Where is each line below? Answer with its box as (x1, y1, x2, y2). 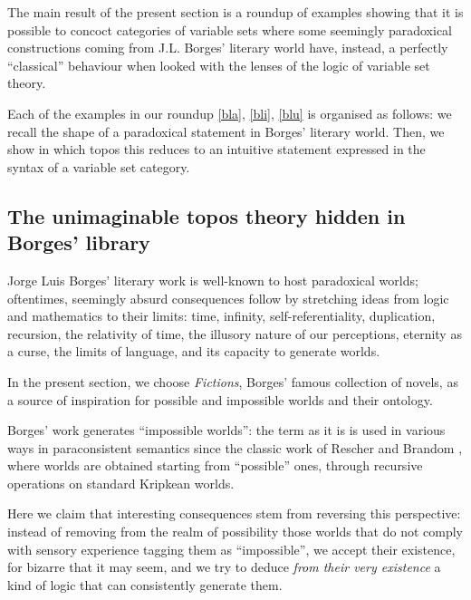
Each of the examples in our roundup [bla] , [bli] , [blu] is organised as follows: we (7, 103, 452, 122)
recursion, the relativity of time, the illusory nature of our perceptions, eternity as (7, 324, 462, 343)
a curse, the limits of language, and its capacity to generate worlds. (7, 342, 380, 361)
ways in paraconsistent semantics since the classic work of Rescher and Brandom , (7, 438, 463, 457)
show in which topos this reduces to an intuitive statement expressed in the (7, 140, 426, 159)
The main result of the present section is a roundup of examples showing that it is (7, 3, 464, 21)
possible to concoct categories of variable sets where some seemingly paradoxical (7, 20, 453, 39)
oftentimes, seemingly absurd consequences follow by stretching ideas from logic (7, 288, 449, 307)
